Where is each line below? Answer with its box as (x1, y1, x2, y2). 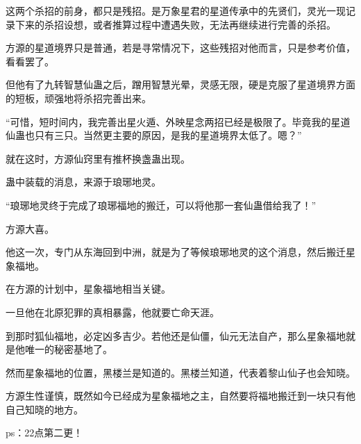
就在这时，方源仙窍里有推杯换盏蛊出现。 (6, 151, 190, 165)
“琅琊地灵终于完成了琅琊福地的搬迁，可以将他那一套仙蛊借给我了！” (6, 197, 317, 212)
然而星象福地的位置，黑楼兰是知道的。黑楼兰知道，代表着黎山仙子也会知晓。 (6, 365, 355, 379)
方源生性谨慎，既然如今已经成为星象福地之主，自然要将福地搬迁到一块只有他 (6, 388, 355, 403)
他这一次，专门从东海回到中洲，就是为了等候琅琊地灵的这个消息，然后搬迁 (6, 245, 346, 259)
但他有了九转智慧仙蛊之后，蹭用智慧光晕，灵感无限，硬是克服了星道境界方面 (6, 77, 355, 92)
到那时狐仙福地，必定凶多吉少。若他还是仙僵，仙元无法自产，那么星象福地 (6, 328, 346, 343)
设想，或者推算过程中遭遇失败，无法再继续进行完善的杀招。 (63, 17, 336, 31)
